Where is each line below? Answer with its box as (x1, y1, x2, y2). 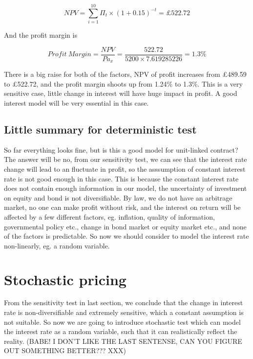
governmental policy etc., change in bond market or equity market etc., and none (4, 221, 247, 231)
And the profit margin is (4, 30, 77, 40)
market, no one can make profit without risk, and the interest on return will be (4, 202, 241, 212)
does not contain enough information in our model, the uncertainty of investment (4, 183, 247, 193)
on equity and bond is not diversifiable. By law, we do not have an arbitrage (4, 192, 232, 202)
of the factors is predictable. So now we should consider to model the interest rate (4, 231, 249, 241)
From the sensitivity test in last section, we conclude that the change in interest (4, 297, 243, 308)
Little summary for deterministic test (4, 122, 197, 136)
